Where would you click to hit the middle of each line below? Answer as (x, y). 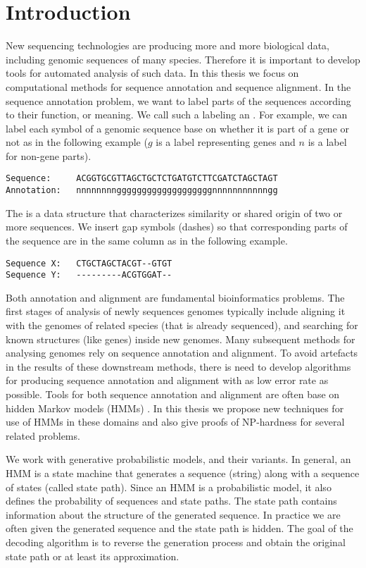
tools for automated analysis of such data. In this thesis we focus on (152, 73)
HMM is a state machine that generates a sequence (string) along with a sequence (183, 473)
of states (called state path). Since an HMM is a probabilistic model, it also (169, 487)
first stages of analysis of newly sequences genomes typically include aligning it (176, 311)
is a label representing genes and (226, 142)
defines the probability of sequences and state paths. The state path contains (171, 501)
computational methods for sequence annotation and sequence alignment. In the (178, 86)
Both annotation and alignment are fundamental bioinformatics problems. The (175, 297)
